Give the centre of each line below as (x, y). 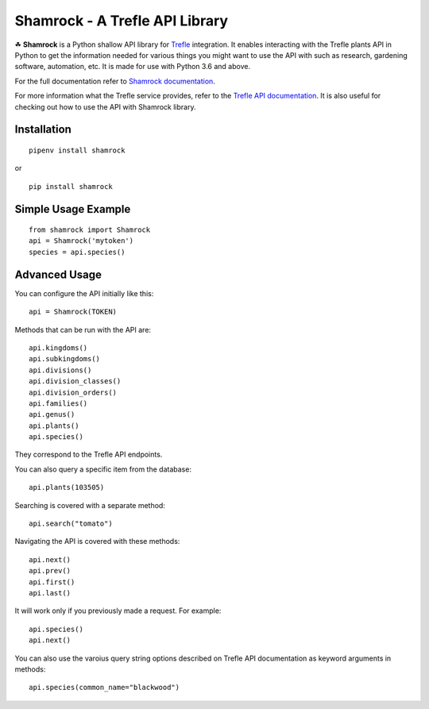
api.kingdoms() (58, 348)
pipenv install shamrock (77, 150)
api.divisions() (60, 370)
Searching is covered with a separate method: (90, 505)
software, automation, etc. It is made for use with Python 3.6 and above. (132, 67)
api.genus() (52, 414)
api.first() (52, 582)
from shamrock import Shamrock (90, 230)
